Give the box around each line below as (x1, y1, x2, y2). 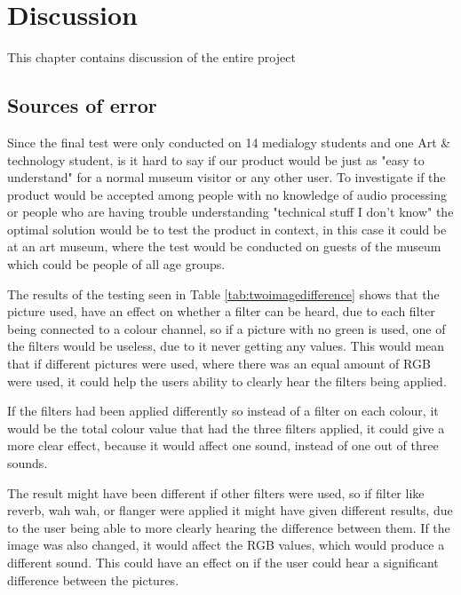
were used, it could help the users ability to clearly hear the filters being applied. (7, 371, 447, 390)
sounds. (7, 454, 48, 472)
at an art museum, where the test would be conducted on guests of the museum (7, 237, 441, 256)
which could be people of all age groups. (7, 255, 226, 274)
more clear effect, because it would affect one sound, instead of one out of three (7, 436, 439, 455)
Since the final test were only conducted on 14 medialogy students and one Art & (7, 132, 451, 151)
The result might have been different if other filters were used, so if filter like (7, 483, 425, 502)
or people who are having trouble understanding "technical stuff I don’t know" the (7, 202, 454, 221)
